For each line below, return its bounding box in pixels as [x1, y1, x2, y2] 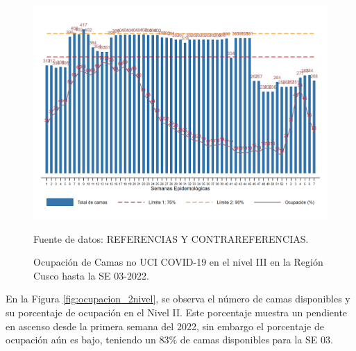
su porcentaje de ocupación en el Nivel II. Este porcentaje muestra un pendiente [6, 305, 348, 320]
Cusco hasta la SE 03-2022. [33, 268, 149, 282]
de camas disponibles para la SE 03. [180, 332, 333, 347]
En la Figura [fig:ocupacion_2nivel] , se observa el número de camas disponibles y [6, 291, 350, 306]
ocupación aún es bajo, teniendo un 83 [6, 332, 169, 347]
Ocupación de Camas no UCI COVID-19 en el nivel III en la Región [33, 255, 323, 269]
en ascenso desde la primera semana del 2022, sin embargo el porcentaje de [6, 318, 324, 333]
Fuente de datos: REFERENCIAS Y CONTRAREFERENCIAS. [33, 231, 309, 246]
